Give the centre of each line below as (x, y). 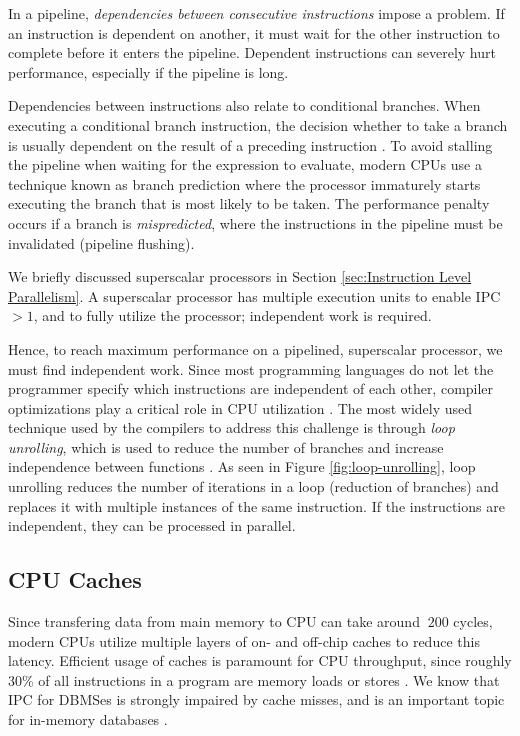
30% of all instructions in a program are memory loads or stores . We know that (254, 679)
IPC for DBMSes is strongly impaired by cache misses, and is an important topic (256, 699)
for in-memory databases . (88, 719)
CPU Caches (75, 579)
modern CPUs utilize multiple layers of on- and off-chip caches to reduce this (244, 640)
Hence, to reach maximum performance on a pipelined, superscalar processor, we (255, 348)
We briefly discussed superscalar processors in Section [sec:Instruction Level (240, 276)
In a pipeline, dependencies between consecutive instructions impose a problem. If (256, 13)
